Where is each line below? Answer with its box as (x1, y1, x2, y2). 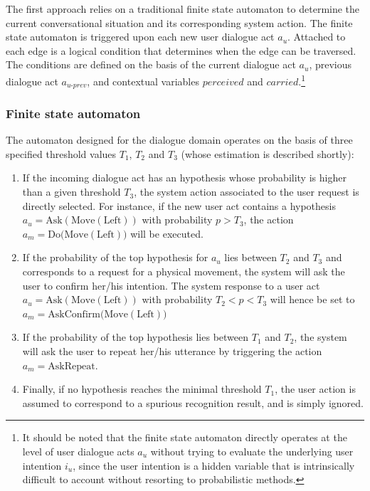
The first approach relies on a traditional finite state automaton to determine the (6, 1, 360, 16)
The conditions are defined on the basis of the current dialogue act (6, 57, 296, 72)
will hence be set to (270, 292, 355, 307)
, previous (309, 57, 352, 72)
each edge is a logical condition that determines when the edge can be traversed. (6, 43, 356, 58)
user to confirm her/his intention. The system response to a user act (22, 278, 320, 292)
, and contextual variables (87, 73, 199, 88)
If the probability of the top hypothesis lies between (22, 329, 249, 344)
